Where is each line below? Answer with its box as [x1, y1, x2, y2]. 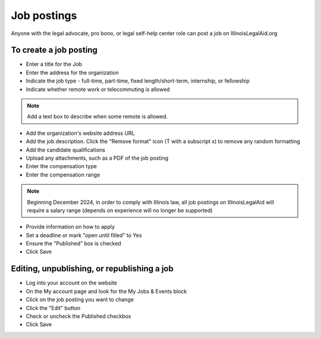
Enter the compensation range [26, 171, 100, 178]
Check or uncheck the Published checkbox [26, 312, 131, 320]
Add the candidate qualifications [26, 146, 105, 153]
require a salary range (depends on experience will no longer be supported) [27, 207, 213, 214]
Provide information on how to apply [26, 223, 115, 230]
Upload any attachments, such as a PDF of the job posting [26, 154, 169, 162]
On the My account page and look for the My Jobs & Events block [26, 288, 187, 295]
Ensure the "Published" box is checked [26, 240, 121, 247]
